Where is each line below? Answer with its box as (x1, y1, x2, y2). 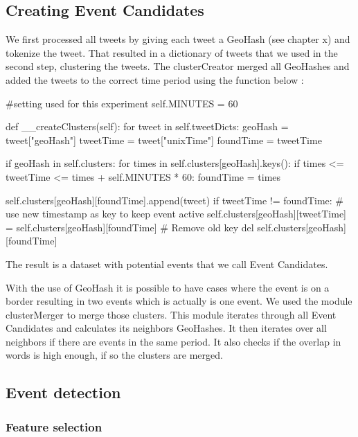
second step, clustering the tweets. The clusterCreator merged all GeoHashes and (6, 59, 350, 73)
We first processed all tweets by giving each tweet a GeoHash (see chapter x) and (6, 32, 350, 46)
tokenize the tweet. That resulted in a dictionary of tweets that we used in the (6, 45, 338, 60)
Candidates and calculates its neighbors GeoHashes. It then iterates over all (6, 321, 327, 335)
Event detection (6, 382, 121, 403)
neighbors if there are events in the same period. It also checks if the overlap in (6, 334, 341, 348)
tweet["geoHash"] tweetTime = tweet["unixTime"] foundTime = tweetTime (6, 132, 322, 147)
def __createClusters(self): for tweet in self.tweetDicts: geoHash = (6, 119, 289, 134)
